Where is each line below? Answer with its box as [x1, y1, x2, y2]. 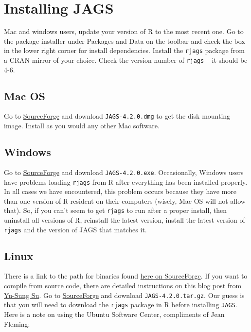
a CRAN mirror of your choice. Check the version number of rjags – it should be [4, 54, 248, 65]
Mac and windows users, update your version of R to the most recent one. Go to [4, 26, 244, 36]
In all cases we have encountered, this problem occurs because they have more [4, 186, 237, 196]
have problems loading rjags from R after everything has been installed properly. [4, 176, 248, 187]
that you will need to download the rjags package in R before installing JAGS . [4, 299, 237, 310]
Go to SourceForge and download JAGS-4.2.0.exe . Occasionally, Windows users [4, 167, 244, 177]
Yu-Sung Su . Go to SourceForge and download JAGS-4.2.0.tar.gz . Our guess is [4, 290, 245, 300]
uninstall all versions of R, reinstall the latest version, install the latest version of [4, 215, 245, 225]
